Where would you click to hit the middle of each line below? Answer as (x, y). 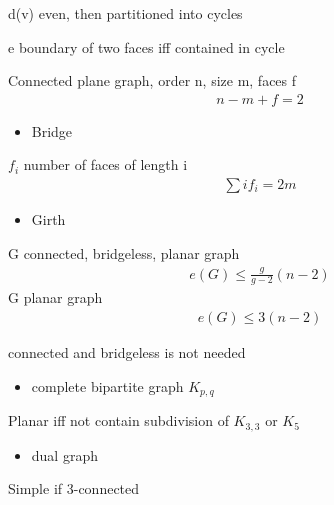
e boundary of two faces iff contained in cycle (146, 46)
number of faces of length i (105, 164)
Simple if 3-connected (74, 488)
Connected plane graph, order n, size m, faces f (152, 80)
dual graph (64, 454)
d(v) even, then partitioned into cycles (125, 13)
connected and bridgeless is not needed (127, 352)
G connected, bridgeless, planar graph (124, 252)
